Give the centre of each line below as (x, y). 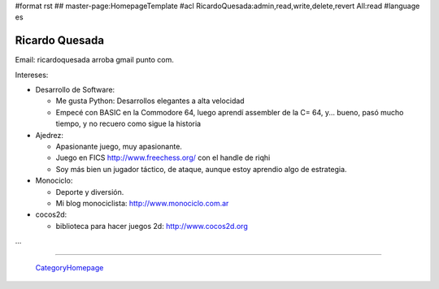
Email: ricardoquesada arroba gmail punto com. (95, 60)
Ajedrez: (50, 135)
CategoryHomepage (70, 267)
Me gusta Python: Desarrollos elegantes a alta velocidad (150, 101)
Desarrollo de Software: (75, 90)
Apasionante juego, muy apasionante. (119, 147)
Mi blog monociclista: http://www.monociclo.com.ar (142, 203)
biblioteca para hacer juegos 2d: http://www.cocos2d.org (152, 226)
